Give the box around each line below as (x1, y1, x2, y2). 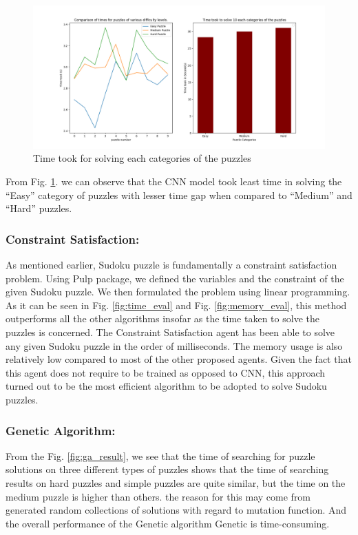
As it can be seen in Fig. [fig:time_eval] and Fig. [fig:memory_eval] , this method (6, 297, 347, 312)
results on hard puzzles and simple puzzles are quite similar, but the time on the (6, 475, 346, 490)
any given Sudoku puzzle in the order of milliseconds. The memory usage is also (6, 338, 343, 353)
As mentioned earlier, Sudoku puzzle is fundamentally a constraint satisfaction (6, 258, 337, 272)
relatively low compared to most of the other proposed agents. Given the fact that (6, 352, 352, 366)
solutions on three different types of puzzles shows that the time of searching (6, 462, 329, 476)
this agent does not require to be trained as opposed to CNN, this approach (6, 365, 326, 379)
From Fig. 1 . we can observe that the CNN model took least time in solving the (6, 174, 342, 189)
